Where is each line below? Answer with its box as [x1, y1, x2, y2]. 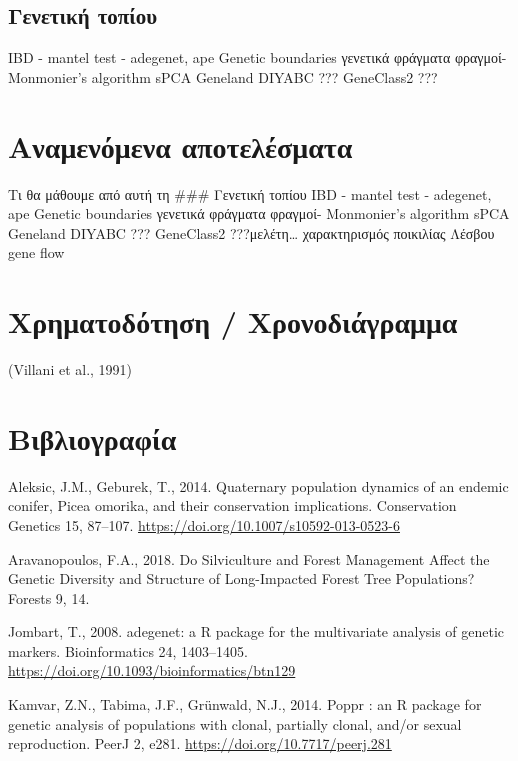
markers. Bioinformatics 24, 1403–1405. [8, 640, 249, 661]
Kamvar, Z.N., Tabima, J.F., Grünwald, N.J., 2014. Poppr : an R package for [8, 694, 482, 715]
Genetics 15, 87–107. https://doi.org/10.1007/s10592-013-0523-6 [8, 514, 400, 535]
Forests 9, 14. [8, 587, 90, 608]
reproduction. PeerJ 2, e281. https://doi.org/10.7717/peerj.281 [8, 733, 392, 754]
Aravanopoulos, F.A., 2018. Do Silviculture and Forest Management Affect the [8, 548, 490, 569]
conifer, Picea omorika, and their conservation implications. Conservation [8, 495, 457, 516]
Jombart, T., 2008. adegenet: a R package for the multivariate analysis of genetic [8, 621, 505, 642]
